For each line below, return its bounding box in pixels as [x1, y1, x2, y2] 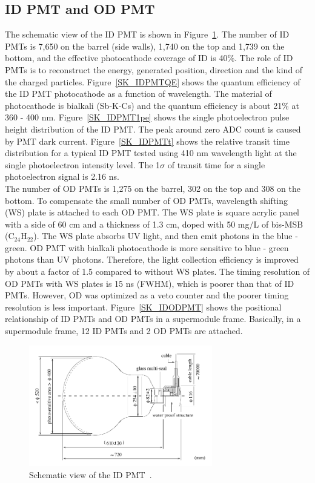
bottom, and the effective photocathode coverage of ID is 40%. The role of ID [5, 51, 293, 64]
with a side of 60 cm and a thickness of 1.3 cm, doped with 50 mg [5, 217, 250, 230]
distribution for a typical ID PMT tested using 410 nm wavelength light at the [5, 146, 297, 159]
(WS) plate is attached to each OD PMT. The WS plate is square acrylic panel [5, 206, 300, 218]
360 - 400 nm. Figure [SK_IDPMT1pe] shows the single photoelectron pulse [5, 111, 290, 123]
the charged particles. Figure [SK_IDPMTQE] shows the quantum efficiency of [5, 75, 300, 88]
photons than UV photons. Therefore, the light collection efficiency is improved [5, 253, 299, 266]
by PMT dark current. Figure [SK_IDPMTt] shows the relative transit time [5, 134, 290, 147]
